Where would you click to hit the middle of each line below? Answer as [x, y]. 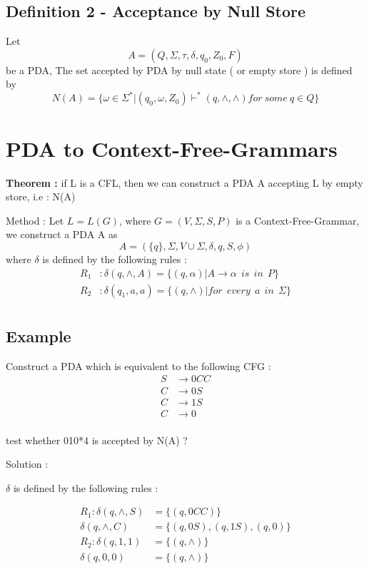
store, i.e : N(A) [41, 196]
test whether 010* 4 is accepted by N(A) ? [97, 440]
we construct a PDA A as [62, 234]
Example [39, 336]
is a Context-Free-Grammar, [298, 220]
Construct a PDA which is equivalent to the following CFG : [138, 365]
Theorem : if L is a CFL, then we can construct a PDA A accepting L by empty [184, 182]
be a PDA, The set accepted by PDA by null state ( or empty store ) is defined [179, 70]
